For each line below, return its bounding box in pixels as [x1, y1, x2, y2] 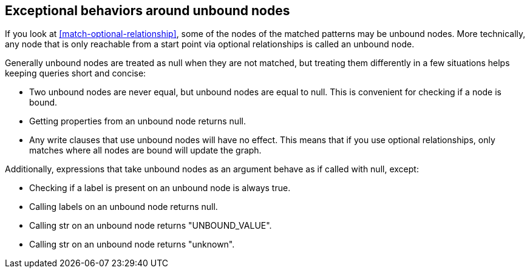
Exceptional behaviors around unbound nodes [5, 3, 290, 18]
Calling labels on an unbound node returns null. [29, 201, 218, 212]
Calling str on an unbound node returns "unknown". [29, 239, 235, 250]
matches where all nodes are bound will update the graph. [29, 145, 262, 156]
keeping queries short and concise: [5, 68, 146, 79]
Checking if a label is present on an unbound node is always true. [29, 183, 291, 194]
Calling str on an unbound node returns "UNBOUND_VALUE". [29, 220, 272, 231]
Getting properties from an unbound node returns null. [29, 116, 246, 127]
